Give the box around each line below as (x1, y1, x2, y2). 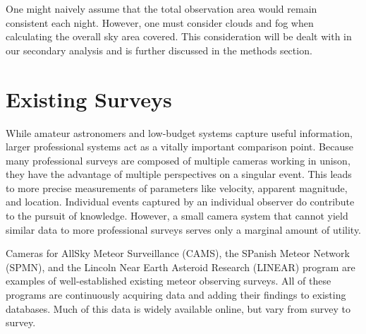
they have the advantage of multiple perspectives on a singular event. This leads (6, 167, 352, 181)
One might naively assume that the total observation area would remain (6, 1, 317, 16)
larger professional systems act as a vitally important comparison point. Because (6, 139, 353, 154)
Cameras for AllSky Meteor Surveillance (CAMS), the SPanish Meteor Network (6, 246, 350, 261)
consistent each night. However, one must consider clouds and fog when (6, 15, 314, 30)
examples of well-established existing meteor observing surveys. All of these (6, 273, 331, 288)
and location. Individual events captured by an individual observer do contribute (6, 194, 355, 209)
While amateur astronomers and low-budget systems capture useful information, (6, 125, 353, 140)
